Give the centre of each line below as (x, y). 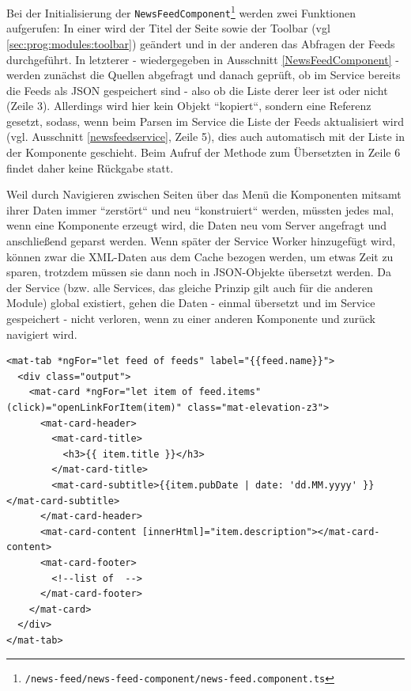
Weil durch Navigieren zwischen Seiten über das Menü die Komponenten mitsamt (204, 194)
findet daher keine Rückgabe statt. (90, 167)
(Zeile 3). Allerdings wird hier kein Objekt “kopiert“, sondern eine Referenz (189, 106)
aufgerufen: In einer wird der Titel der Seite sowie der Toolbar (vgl (168, 28)
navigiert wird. (42, 334)
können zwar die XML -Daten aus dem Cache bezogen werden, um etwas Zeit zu (200, 256)
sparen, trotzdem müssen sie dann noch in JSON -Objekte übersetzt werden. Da (199, 272)
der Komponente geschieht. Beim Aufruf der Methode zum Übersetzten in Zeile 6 (204, 152)
